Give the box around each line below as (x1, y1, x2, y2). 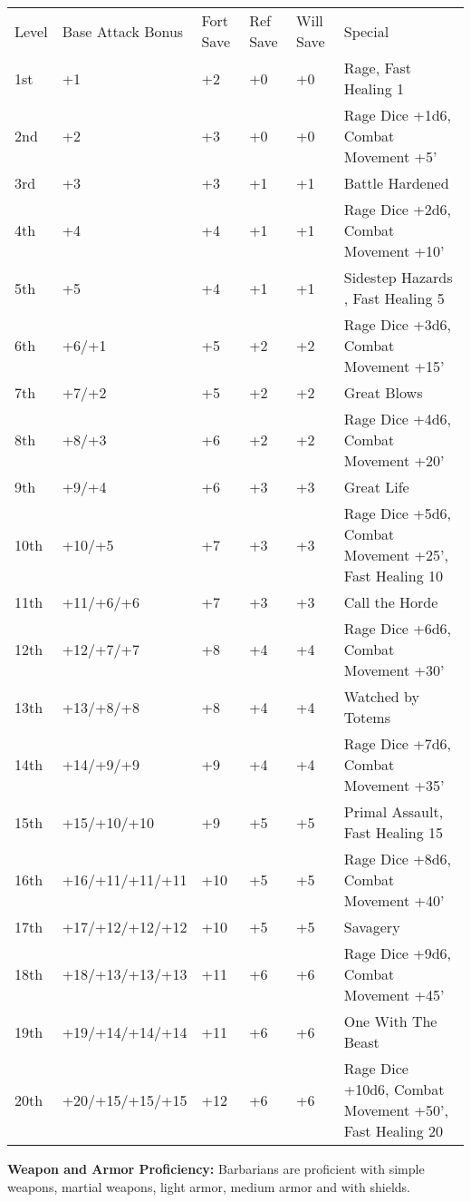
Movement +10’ (343, 240, 445, 261)
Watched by (343, 686, 419, 707)
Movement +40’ (343, 890, 445, 911)
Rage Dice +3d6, (343, 314, 451, 335)
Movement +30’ (343, 660, 445, 680)
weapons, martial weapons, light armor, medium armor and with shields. (7, 1177, 411, 1196)
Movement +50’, (343, 1099, 448, 1120)
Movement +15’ (343, 356, 445, 376)
